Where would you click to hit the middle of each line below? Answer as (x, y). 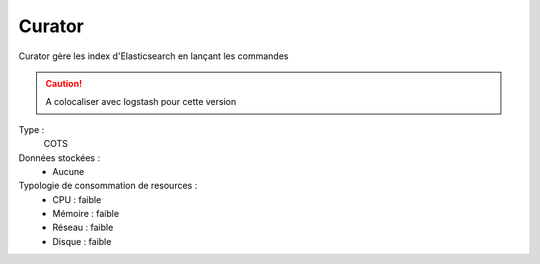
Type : (31, 129)
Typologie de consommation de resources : (108, 186)
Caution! (64, 83)
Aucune (68, 171)
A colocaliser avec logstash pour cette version (141, 102)
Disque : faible (82, 241)
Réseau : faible (83, 227)
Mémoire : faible (86, 214)
